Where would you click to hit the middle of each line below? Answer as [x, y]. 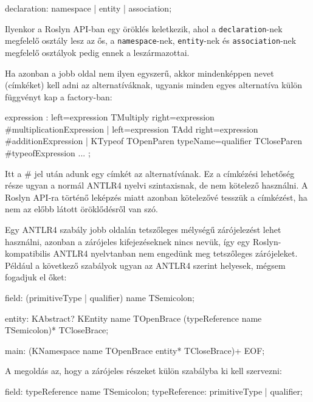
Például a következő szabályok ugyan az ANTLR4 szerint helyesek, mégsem [145, 265]
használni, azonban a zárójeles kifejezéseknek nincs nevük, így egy [128, 241]
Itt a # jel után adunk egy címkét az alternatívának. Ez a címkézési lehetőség [150, 173]
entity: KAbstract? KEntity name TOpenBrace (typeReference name [133, 318]
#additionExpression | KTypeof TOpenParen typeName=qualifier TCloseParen [154, 141]
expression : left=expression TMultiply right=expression [110, 117]
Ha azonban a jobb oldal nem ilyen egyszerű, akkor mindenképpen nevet [139, 73]
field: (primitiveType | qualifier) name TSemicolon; [100, 297]
